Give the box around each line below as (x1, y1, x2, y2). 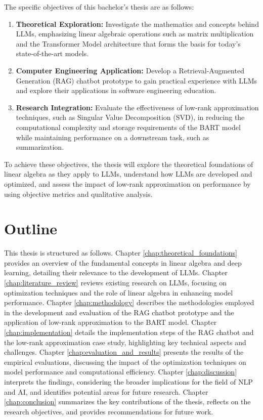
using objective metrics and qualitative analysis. (4, 188, 153, 199)
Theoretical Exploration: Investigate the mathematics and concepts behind (16, 18, 259, 29)
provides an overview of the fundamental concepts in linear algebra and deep (4, 257, 242, 268)
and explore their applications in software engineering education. (16, 85, 216, 96)
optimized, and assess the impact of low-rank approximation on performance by (4, 178, 251, 189)
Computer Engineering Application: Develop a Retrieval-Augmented (16, 65, 244, 75)
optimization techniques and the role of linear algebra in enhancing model (4, 287, 233, 298)
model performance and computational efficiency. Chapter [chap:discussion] (4, 366, 237, 377)
